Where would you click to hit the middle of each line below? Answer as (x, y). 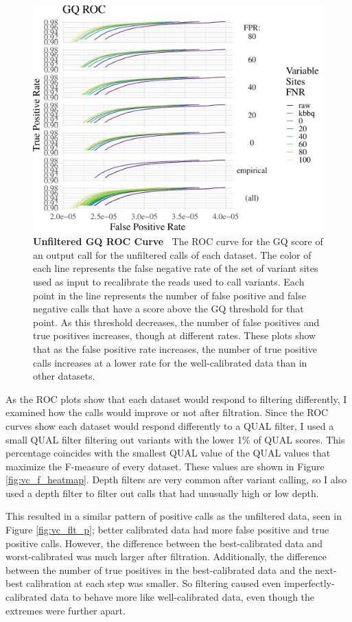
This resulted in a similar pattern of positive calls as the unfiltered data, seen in (174, 516)
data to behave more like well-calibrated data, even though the (183, 597)
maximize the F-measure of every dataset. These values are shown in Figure (165, 466)
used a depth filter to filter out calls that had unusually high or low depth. (162, 493)
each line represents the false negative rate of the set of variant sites (176, 268)
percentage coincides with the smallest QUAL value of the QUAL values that (168, 453)
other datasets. (64, 376)
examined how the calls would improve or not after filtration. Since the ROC (167, 412)
